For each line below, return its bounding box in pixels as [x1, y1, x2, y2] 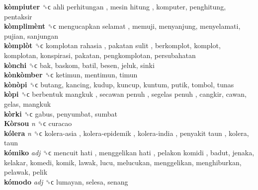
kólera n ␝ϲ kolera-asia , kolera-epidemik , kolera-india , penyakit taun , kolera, [4, 127, 249, 138]
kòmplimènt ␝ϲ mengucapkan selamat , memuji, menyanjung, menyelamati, [4, 21, 241, 31]
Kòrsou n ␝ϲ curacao [4, 118, 72, 128]
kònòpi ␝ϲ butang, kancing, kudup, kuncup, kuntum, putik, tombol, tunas [4, 79, 234, 89]
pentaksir [4, 11, 32, 21]
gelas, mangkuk [4, 98, 51, 109]
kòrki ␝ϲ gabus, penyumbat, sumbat [4, 108, 117, 119]
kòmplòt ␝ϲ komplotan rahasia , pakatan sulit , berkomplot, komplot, [4, 40, 221, 51]
